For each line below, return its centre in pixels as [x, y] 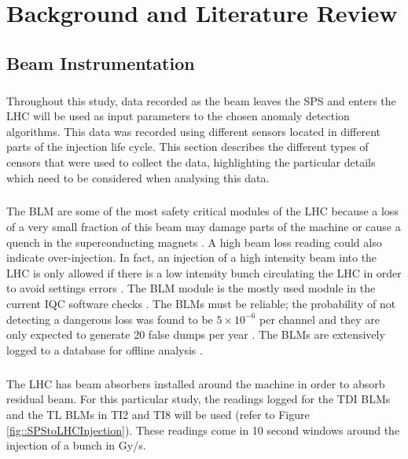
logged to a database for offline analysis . [105, 349]
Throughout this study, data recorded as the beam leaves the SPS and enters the [201, 100]
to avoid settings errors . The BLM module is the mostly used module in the [191, 288]
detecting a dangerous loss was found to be [110, 319]
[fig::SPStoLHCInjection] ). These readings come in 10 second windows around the [203, 430]
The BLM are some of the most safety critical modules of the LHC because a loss [202, 211]
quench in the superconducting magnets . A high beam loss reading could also [194, 242]
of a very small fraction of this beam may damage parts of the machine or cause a [204, 227]
